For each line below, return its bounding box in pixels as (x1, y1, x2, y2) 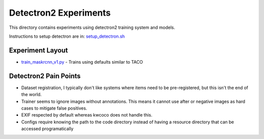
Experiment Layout (9, 46, 68, 54)
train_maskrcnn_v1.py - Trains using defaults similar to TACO (21, 59, 143, 65)
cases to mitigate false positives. (21, 105, 88, 111)
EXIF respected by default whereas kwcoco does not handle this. (21, 112, 153, 118)
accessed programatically (21, 126, 74, 132)
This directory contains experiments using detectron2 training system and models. (9, 24, 176, 30)
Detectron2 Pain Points (9, 71, 81, 80)
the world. (21, 92, 42, 97)
